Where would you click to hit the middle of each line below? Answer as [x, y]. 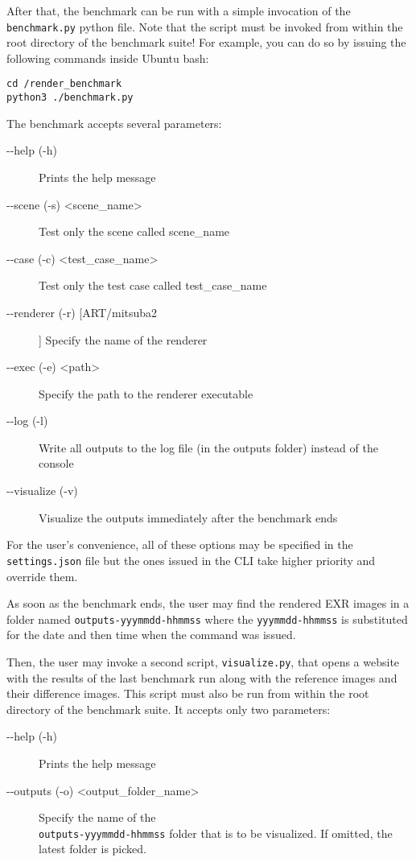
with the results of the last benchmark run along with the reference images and [202, 677]
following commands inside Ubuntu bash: [108, 58]
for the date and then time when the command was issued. [151, 635]
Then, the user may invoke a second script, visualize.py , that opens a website [203, 661]
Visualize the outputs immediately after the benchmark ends [188, 517]
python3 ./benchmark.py [70, 98]
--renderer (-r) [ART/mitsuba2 [82, 312]
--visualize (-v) [42, 491]
